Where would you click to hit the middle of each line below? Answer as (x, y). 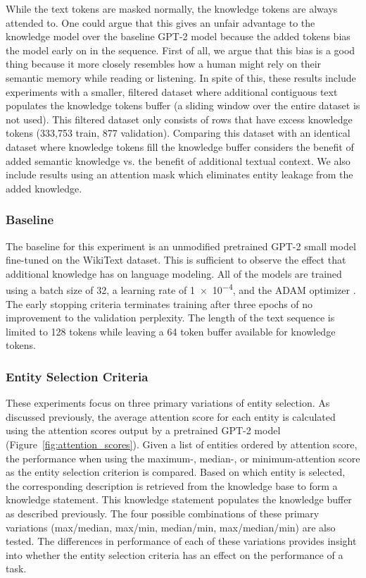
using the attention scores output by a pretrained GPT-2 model (143, 430)
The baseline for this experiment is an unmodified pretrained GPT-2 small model (181, 246)
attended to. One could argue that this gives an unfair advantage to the (160, 22)
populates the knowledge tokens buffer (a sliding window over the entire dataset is (183, 105)
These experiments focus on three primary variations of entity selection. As (168, 403)
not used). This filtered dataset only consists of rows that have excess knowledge (179, 119)
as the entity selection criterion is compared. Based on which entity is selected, (176, 472)
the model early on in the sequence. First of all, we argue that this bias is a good (181, 50)
